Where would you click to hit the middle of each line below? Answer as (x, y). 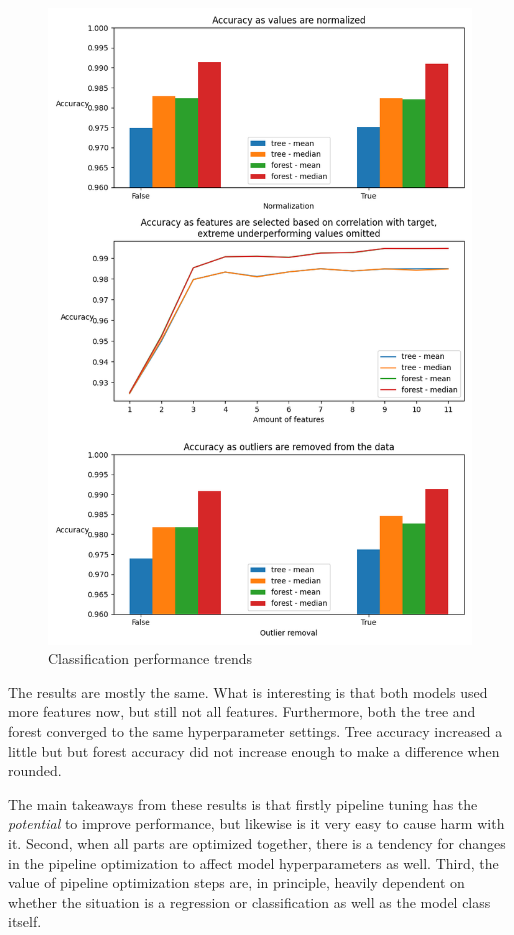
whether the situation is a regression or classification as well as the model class (249, 901)
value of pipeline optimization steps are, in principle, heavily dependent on (236, 882)
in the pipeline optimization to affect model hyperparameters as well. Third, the (253, 862)
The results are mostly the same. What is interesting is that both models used (248, 691)
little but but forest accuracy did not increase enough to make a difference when (254, 750)
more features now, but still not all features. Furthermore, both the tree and (242, 711)
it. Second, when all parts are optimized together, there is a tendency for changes (257, 842)
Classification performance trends (150, 658)
